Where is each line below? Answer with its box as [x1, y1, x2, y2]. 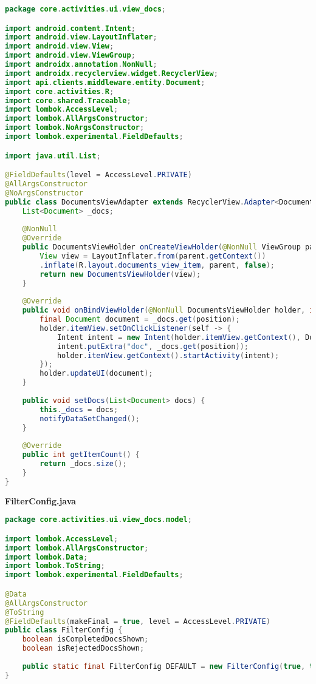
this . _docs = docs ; [39, 405, 118, 414]
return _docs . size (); [39, 459, 127, 469]
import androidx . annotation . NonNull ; [5, 60, 157, 69]
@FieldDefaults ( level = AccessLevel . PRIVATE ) [5, 171, 192, 180]
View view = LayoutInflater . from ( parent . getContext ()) [39, 251, 266, 260]
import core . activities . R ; [5, 87, 114, 96]
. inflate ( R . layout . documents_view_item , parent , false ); [39, 260, 275, 269]
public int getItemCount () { [22, 450, 140, 459]
